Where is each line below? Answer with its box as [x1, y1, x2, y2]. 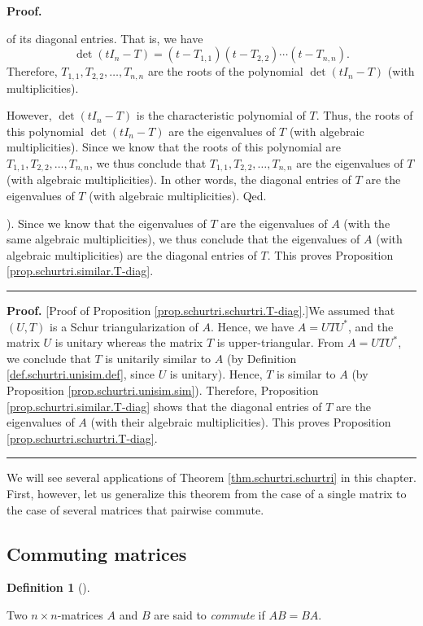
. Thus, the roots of [316, 107, 413, 124]
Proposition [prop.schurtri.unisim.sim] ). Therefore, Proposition [7, 382, 319, 398]
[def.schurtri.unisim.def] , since [7, 366, 155, 383]
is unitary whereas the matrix [55, 334, 203, 351]
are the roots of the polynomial [147, 63, 303, 80]
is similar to [277, 366, 336, 383]
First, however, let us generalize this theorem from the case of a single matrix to [7, 484, 407, 501]
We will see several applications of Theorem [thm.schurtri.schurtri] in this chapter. [7, 469, 416, 486]
